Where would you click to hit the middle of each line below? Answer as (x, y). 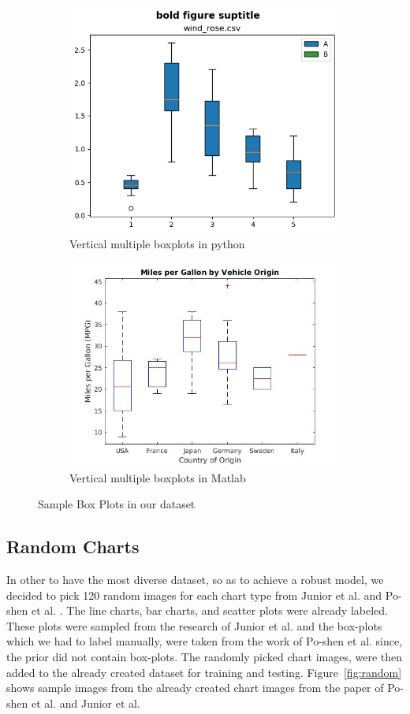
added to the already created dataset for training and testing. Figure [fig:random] (204, 672)
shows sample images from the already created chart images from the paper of (195, 688)
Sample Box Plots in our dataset (117, 504)
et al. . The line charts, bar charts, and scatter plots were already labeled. (209, 610)
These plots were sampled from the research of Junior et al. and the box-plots (194, 625)
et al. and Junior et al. (86, 703)
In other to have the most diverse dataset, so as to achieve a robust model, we (195, 579)
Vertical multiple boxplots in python (157, 244)
